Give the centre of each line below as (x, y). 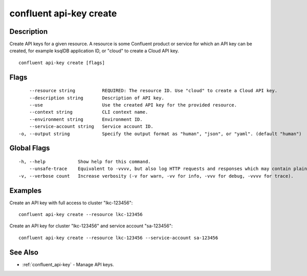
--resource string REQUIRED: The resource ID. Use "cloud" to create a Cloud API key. (153, 91)
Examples (26, 190)
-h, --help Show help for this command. (85, 162)
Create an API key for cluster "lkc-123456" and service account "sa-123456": (91, 226)
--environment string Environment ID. (86, 119)
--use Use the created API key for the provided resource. (133, 105)
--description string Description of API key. (97, 98)
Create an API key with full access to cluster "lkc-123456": (71, 203)
